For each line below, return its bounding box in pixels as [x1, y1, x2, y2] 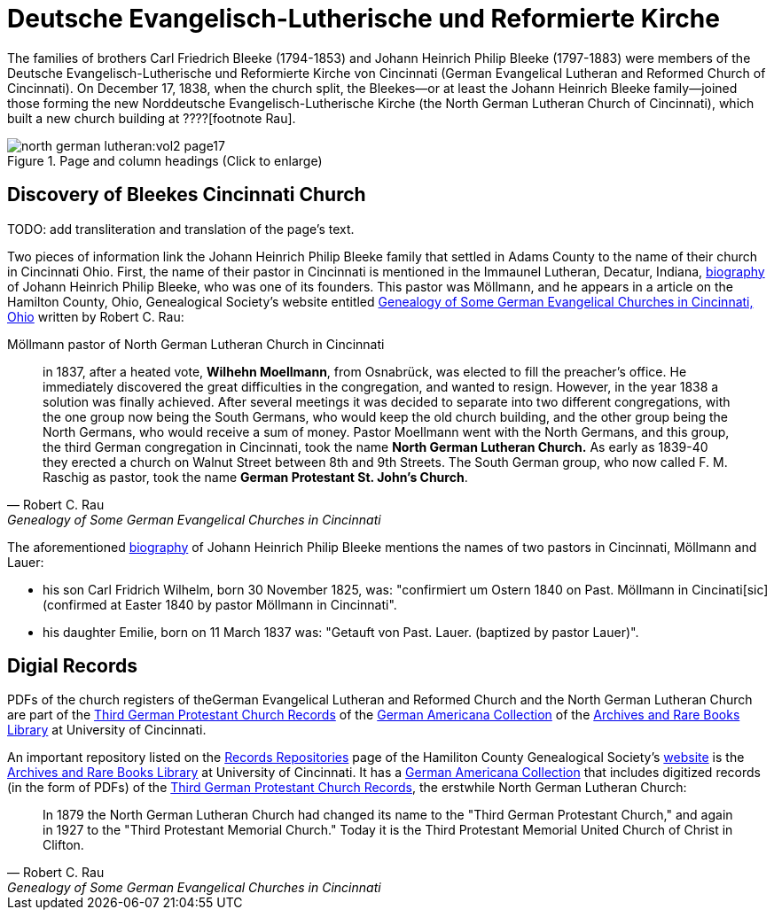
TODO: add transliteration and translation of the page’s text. [7, 221, 355, 237]
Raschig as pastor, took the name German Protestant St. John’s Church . [43, 469, 468, 485]
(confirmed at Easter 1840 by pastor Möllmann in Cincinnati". [43, 596, 397, 612]
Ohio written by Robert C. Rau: [7, 308, 184, 324]
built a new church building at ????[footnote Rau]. [7, 110, 296, 126]
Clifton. [43, 837, 84, 853]
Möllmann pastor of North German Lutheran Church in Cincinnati [7, 336, 385, 352]
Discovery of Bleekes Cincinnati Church [7, 183, 366, 206]
